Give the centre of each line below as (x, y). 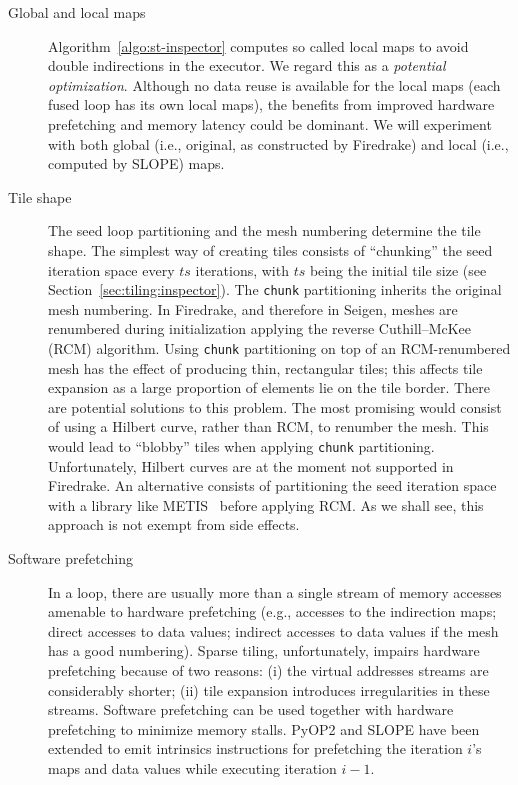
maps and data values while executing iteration (192, 767)
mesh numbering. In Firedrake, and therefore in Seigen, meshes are (253, 308)
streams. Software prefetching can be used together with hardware (251, 709)
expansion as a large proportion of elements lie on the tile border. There (269, 387)
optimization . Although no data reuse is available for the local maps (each (274, 84)
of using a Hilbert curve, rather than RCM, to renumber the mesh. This (268, 426)
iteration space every (111, 269)
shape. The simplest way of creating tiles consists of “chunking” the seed (270, 249)
